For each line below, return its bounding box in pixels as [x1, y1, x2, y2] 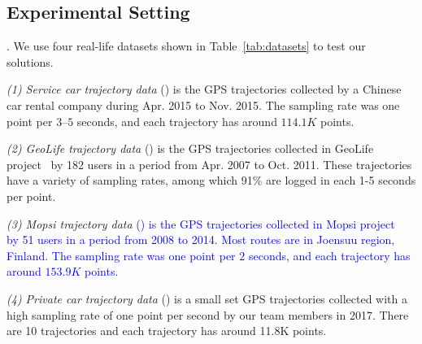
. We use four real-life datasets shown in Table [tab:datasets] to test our [7, 37, 366, 54]
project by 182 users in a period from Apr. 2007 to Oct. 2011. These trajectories [7, 155, 412, 172]
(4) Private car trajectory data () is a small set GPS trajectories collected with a [7, 290, 407, 307]
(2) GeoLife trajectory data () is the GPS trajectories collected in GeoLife [7, 140, 374, 157]
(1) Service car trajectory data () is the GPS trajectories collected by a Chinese [7, 81, 402, 98]
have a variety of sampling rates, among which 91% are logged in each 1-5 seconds [7, 172, 416, 189]
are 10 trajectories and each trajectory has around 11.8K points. [7, 322, 327, 339]
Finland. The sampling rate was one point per [7, 246, 236, 263]
